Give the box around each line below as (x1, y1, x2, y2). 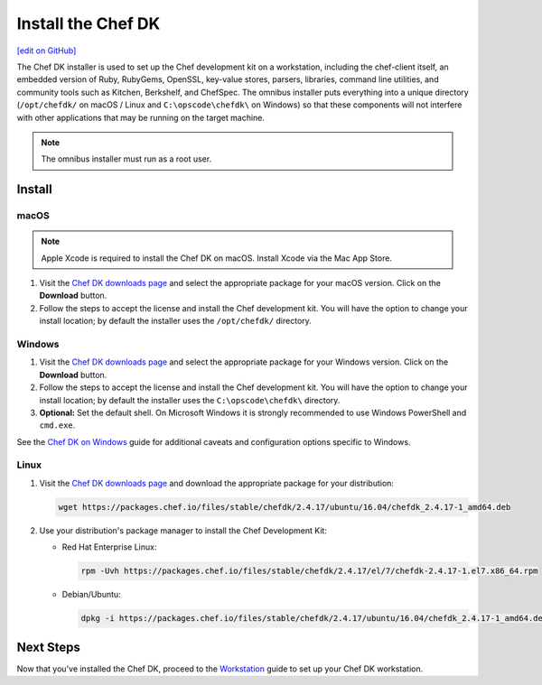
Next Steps (16, 639, 80, 654)
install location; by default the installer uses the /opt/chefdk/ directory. (39, 316, 312, 327)
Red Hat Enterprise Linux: (61, 542, 157, 552)
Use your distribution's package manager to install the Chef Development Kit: (39, 524, 327, 536)
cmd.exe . (39, 420, 76, 430)
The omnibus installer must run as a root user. (41, 153, 212, 164)
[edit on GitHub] (16, 45, 77, 56)
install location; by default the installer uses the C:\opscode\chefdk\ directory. (39, 394, 341, 405)
